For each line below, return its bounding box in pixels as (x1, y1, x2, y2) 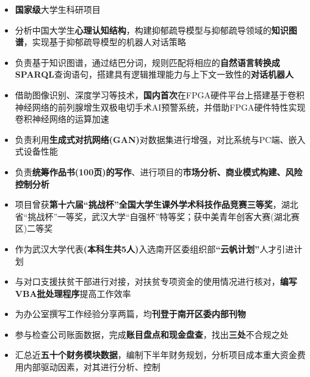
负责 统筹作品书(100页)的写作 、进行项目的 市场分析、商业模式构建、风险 (15, 165, 303, 178)
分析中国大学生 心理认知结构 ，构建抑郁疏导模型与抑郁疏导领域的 (15, 23, 272, 36)
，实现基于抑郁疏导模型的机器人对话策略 (23, 35, 186, 48)
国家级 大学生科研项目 (15, 3, 101, 15)
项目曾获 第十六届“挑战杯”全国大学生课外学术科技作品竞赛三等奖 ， (15, 198, 281, 211)
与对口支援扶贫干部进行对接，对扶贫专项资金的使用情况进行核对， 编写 (15, 275, 297, 288)
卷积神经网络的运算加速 (15, 112, 109, 125)
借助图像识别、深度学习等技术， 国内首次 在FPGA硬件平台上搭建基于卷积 (15, 88, 305, 101)
